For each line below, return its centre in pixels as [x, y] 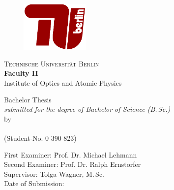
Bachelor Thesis [28, 99]
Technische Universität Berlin [52, 63]
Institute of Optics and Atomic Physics [63, 83]
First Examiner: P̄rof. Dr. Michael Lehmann [71, 154]
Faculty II [21, 73]
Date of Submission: [34, 183]
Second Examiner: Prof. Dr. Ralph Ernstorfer [72, 164]
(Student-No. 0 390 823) [40, 138]
